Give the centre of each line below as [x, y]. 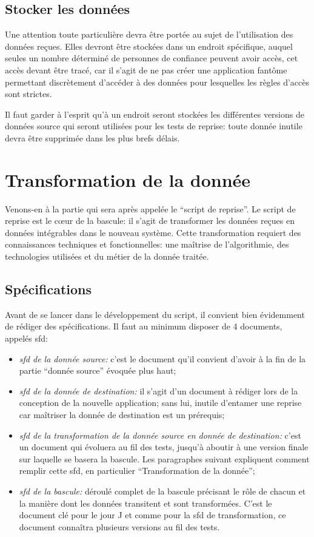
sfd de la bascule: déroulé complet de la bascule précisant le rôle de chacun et [162, 491]
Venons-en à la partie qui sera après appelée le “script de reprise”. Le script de [150, 208]
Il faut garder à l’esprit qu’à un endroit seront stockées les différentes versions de [155, 114]
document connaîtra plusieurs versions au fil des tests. [119, 526]
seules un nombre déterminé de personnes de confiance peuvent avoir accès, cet [152, 58]
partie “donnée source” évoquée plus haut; [98, 370]
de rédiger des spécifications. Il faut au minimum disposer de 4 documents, [144, 326]
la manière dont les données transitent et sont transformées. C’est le [145, 503]
